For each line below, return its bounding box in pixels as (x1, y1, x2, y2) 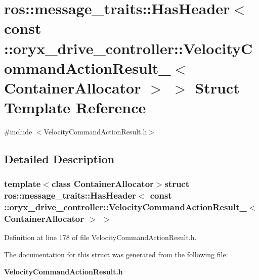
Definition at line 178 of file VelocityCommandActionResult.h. (4, 232, 197, 243)
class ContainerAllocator (51, 177, 154, 190)
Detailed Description (4, 151, 115, 167)
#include (4, 126, 32, 137)
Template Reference (4, 97, 146, 118)
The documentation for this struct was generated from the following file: (4, 249, 228, 260)
